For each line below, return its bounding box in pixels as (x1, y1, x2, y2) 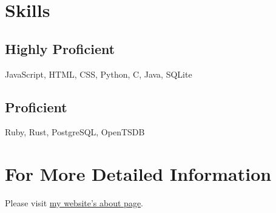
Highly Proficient (5, 39, 115, 58)
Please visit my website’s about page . (5, 197, 143, 209)
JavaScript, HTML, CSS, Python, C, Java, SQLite (5, 67, 192, 80)
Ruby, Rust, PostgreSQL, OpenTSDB (5, 126, 145, 138)
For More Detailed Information (5, 161, 272, 186)
